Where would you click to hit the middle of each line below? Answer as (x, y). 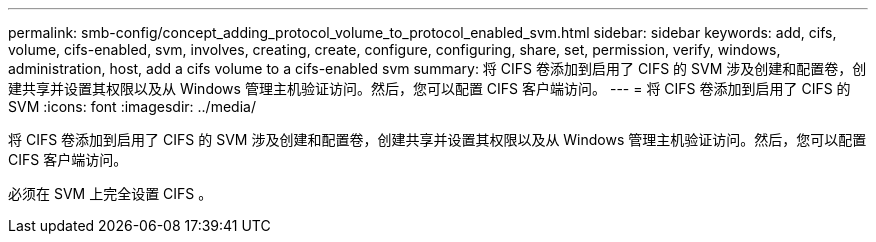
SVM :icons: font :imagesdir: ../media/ (132, 106)
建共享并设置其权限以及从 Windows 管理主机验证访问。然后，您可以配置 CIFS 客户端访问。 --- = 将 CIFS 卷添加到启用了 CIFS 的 (429, 88)
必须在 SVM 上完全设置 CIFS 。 (110, 193)
